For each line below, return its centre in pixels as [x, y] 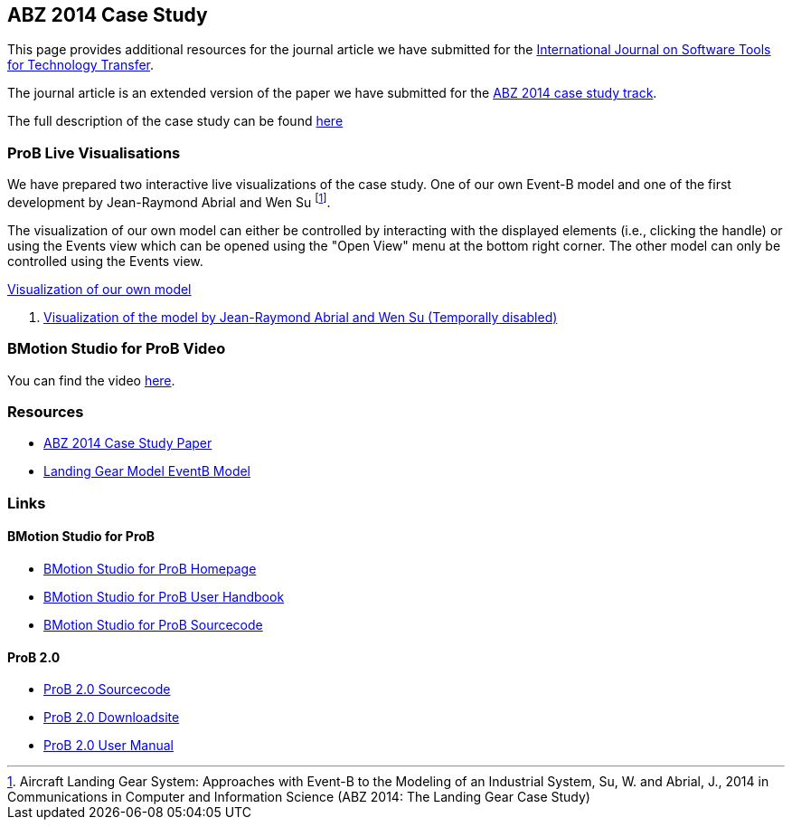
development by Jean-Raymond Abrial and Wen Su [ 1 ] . [169, 201]
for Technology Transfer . [81, 65]
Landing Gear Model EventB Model [147, 471]
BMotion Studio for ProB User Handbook [164, 596]
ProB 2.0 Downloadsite [112, 718]
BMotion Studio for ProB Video [117, 349]
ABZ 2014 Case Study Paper [128, 443]
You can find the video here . [91, 380]
